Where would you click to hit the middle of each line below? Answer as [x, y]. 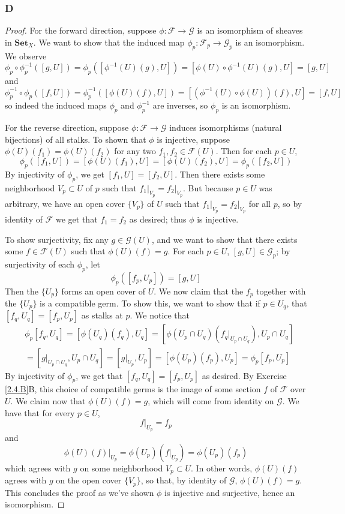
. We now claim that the [199, 291]
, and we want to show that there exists [224, 239]
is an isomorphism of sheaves [250, 30]
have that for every [40, 412]
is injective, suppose [193, 139]
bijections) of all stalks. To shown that [76, 139]
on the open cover [89, 480]
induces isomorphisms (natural [226, 127]
